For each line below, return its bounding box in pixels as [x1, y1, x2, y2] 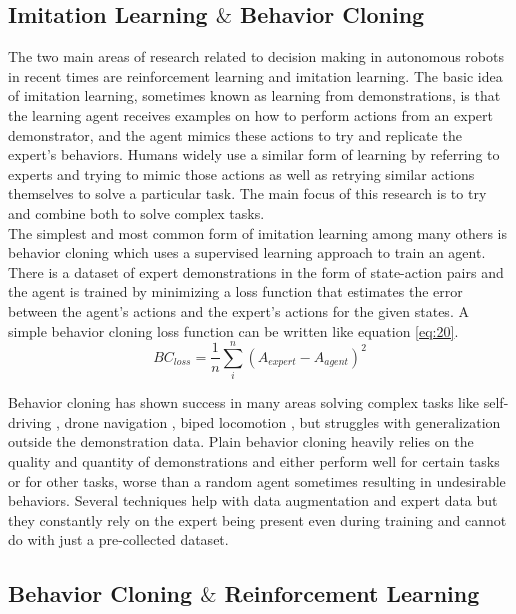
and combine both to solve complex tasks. [8, 202, 265, 223]
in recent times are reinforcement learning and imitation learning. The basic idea [8, 65, 503, 86]
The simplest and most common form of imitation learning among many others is [8, 222, 508, 243]
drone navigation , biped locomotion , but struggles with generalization [64, 411, 501, 432]
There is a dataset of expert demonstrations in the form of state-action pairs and [8, 261, 504, 282]
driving [8, 411, 52, 432]
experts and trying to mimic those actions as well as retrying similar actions [8, 163, 475, 184]
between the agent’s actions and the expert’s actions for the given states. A [8, 300, 469, 321]
